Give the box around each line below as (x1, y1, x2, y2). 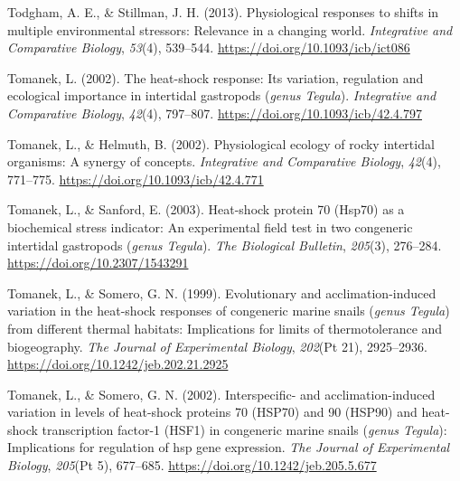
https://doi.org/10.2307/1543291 (7, 253, 189, 272)
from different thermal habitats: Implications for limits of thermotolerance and (7, 318, 443, 337)
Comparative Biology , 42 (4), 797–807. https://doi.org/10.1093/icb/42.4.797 (7, 103, 422, 122)
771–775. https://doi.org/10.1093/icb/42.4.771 (7, 169, 264, 188)
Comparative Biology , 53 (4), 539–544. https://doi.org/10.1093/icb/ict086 (7, 38, 410, 57)
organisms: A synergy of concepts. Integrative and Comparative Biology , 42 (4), (7, 152, 441, 171)
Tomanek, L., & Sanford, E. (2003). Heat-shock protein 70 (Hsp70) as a (7, 200, 405, 219)
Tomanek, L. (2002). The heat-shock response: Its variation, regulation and (7, 68, 424, 87)
